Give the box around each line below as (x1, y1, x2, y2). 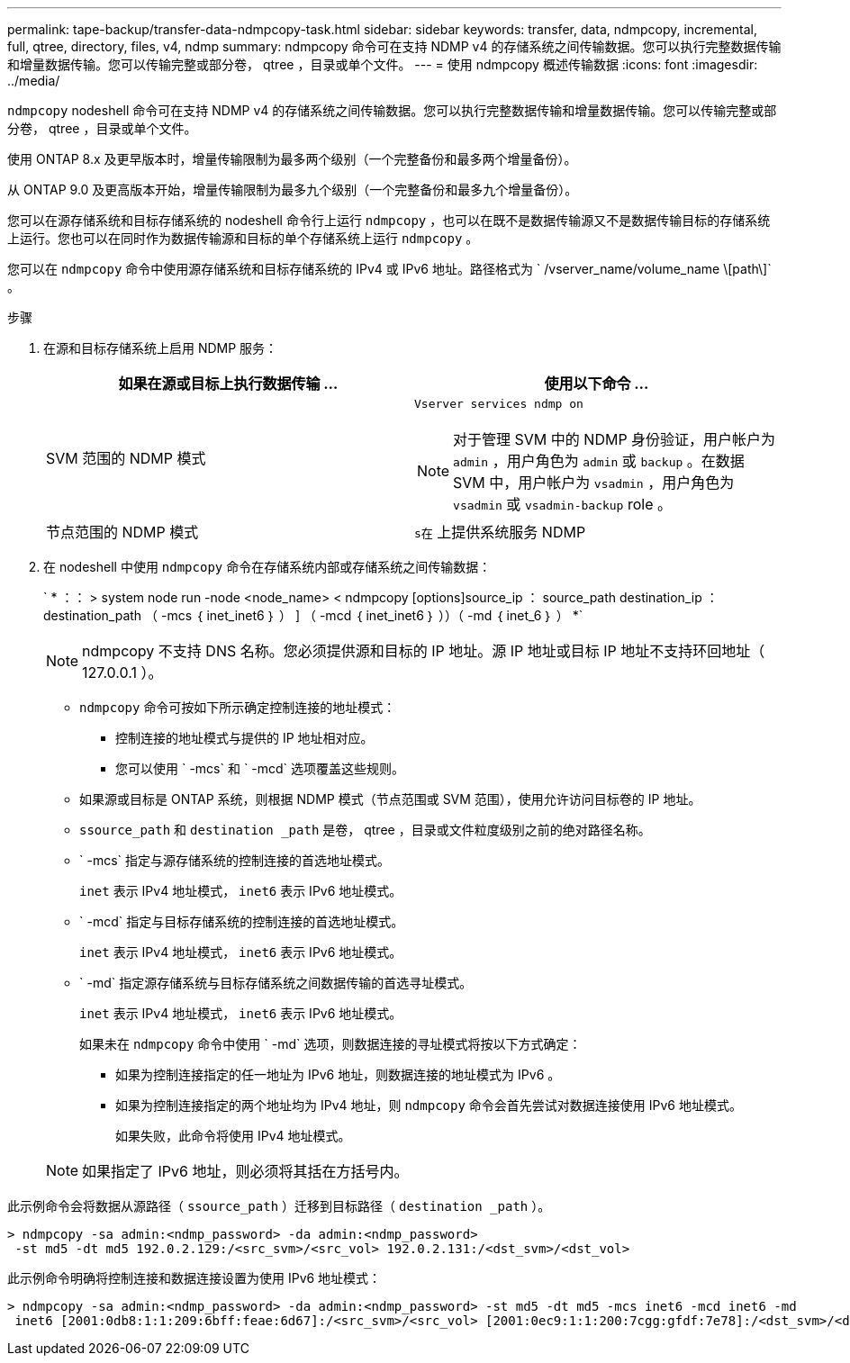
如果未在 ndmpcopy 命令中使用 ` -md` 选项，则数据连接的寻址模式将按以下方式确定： (79, 1036, 582, 1052)
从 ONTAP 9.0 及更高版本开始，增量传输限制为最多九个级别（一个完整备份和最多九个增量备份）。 (7, 182, 578, 197)
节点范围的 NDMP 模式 (46, 523, 199, 541)
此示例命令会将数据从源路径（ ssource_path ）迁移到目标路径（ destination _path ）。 (7, 1198, 551, 1214)
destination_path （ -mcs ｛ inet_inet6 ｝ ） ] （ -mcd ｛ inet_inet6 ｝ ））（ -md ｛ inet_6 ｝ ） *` (43, 608, 583, 623)
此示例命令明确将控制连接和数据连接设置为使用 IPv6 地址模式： (7, 1270, 382, 1286)
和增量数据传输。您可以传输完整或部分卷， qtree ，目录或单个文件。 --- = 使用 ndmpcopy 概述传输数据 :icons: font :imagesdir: (7, 57, 758, 72)
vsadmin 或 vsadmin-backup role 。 (453, 495, 673, 513)
